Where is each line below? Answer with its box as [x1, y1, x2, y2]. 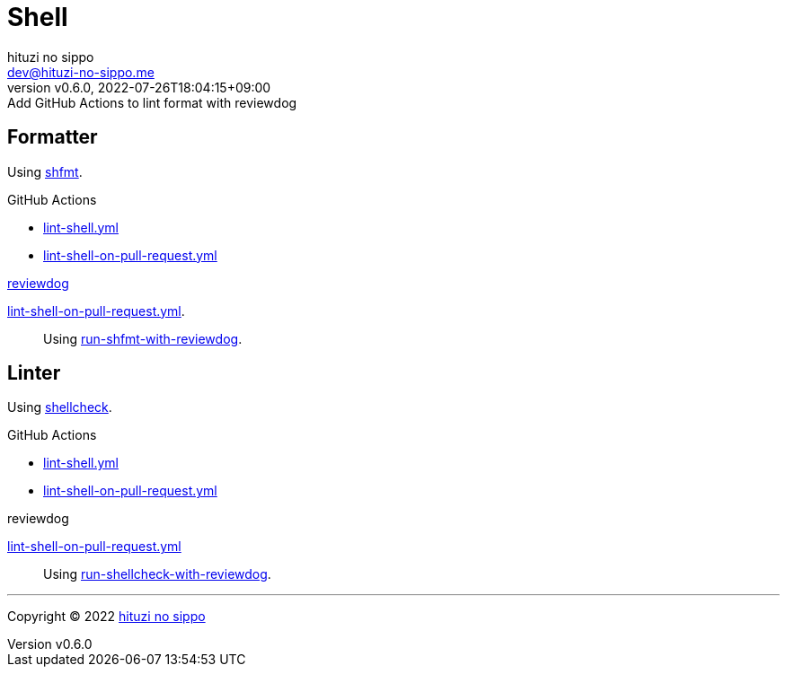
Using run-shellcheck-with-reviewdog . [43, 566, 271, 582]
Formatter [7, 126, 98, 149]
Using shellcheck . [7, 399, 112, 416]
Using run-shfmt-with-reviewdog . [43, 330, 243, 346]
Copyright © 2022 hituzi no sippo [7, 608, 206, 625]
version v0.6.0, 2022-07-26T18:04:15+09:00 [7, 79, 271, 95]
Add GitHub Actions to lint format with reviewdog [7, 94, 297, 110]
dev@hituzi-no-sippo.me [7, 64, 155, 80]
